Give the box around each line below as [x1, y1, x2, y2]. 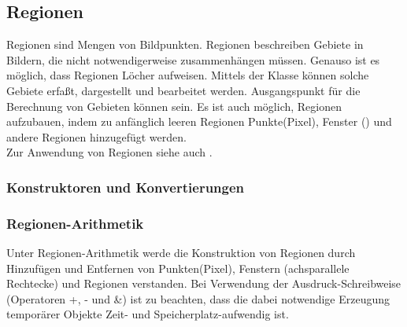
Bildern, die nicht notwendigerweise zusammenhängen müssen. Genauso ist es [6, 51, 380, 68]
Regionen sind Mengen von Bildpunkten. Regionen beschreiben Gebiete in [6, 36, 364, 53]
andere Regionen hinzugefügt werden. [6, 128, 187, 145]
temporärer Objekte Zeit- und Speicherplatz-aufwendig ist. [6, 306, 289, 322]
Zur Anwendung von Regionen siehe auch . [6, 144, 213, 160]
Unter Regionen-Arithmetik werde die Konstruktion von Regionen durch [6, 244, 356, 261]
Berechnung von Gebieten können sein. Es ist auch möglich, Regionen [6, 97, 342, 114]
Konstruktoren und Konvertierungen [6, 177, 245, 197]
